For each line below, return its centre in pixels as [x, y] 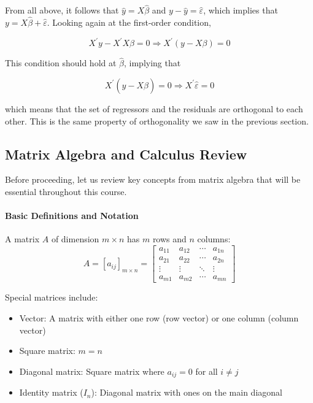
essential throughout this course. [66, 191]
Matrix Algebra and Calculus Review [126, 154]
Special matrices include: [52, 297]
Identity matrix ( [51, 392]
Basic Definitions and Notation [72, 216]
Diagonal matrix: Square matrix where [92, 371]
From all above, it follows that [62, 10]
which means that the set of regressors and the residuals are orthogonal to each [154, 108]
